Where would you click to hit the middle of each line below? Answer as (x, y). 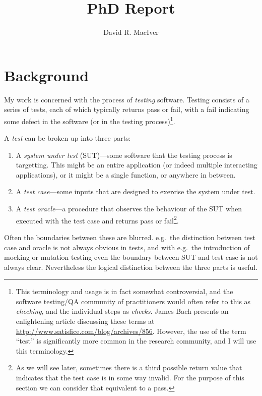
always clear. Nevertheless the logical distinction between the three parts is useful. (131, 267)
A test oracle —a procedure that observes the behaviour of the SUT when (129, 209)
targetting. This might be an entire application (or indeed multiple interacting (137, 165)
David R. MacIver (131, 32)
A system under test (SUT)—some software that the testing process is (124, 155)
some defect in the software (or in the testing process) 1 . (90, 120)
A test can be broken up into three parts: (68, 138)
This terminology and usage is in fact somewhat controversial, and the (124, 291)
